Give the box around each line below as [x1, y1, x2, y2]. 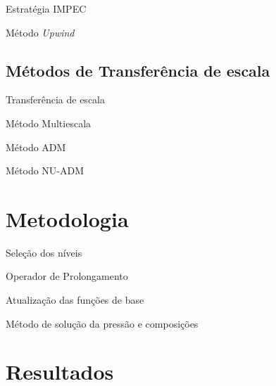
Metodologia [6, 204, 129, 233]
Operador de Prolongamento [6, 269, 128, 283]
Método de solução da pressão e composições [6, 316, 199, 330]
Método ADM [6, 139, 66, 154]
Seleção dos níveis [6, 245, 82, 259]
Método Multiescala [6, 115, 92, 130]
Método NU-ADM [6, 163, 84, 178]
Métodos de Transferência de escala [6, 59, 270, 81]
